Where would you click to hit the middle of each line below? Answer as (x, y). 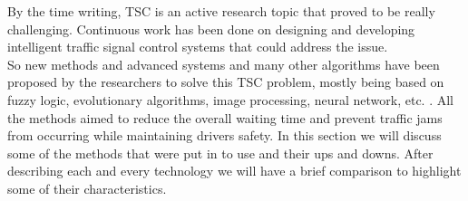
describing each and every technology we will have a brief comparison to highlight (234, 171)
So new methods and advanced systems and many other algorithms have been (224, 64)
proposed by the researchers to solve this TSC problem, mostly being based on (226, 82)
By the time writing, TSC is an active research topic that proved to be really (221, 11)
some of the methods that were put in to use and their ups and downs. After (220, 153)
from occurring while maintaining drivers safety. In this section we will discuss (224, 135)
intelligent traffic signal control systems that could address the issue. (198, 47)
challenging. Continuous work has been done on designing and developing (211, 29)
